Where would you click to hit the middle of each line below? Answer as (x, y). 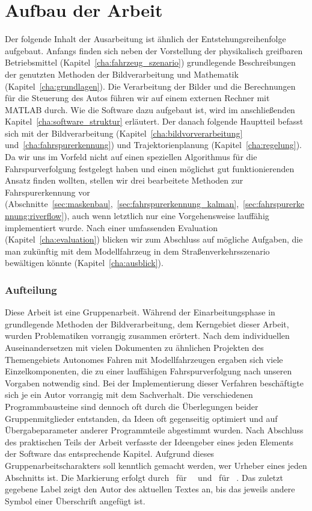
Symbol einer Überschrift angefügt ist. (75, 500)
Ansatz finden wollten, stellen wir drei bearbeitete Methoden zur (124, 180)
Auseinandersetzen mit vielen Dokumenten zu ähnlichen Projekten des (134, 347)
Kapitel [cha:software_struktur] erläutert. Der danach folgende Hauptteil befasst (154, 121)
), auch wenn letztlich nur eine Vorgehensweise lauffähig (167, 216)
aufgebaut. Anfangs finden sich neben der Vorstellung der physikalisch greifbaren (154, 50)
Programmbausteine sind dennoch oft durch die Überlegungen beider (132, 406)
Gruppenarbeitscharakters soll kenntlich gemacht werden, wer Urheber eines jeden (156, 465)
